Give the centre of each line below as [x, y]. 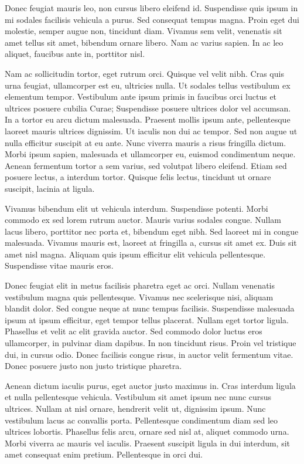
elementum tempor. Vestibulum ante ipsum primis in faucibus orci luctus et [141, 96]
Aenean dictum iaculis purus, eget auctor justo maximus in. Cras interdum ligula [150, 385]
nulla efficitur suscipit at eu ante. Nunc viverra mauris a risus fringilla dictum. [146, 142]
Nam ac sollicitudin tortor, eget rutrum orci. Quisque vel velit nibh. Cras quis [144, 73]
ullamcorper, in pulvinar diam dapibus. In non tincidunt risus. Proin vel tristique [151, 343]
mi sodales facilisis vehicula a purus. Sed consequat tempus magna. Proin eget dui [152, 19]
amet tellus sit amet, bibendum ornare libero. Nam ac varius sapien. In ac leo [144, 42]
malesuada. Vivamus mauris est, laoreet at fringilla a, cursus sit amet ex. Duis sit [151, 243]
